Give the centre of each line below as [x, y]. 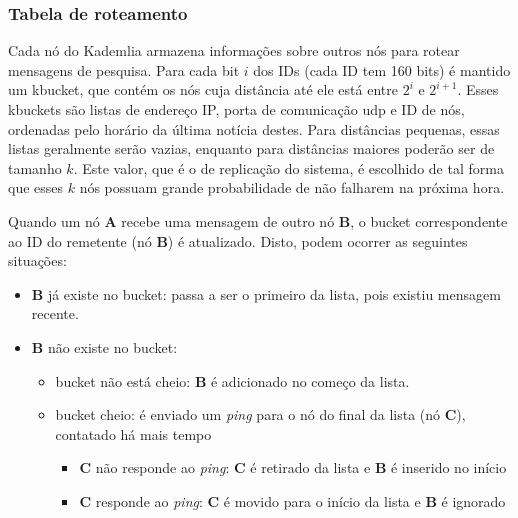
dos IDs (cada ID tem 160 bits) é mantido [382, 69]
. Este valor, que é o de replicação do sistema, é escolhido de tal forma [288, 167]
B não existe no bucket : [104, 346]
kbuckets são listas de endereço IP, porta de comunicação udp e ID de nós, [236, 109]
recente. [55, 313]
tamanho [35, 167]
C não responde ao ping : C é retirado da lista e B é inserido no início [293, 467]
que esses [36, 187]
